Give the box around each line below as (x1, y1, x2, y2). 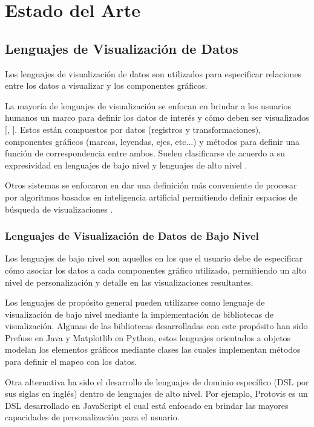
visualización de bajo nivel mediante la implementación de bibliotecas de (5, 307, 273, 320)
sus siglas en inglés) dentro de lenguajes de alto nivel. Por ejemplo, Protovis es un (5, 387, 308, 400)
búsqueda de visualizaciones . (5, 202, 113, 215)
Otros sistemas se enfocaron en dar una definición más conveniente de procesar (5, 179, 297, 191)
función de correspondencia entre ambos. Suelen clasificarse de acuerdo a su (5, 147, 285, 159)
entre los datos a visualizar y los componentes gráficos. (5, 79, 208, 92)
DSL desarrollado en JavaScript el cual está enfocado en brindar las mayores (5, 399, 289, 411)
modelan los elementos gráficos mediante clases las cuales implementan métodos (5, 343, 301, 356)
